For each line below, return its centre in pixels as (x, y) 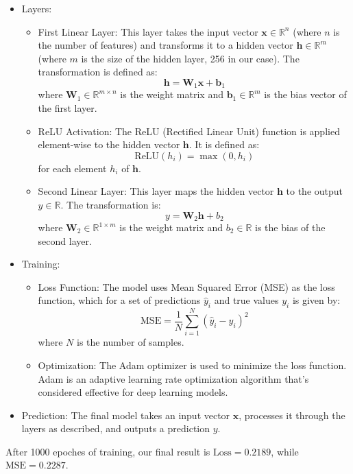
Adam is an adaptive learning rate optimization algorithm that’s (173, 378)
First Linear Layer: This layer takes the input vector (148, 31)
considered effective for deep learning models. (133, 392)
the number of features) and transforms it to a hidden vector (166, 45)
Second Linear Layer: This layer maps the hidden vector (156, 191)
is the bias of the (290, 227)
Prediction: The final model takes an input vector (126, 415)
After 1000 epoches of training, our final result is (108, 451)
